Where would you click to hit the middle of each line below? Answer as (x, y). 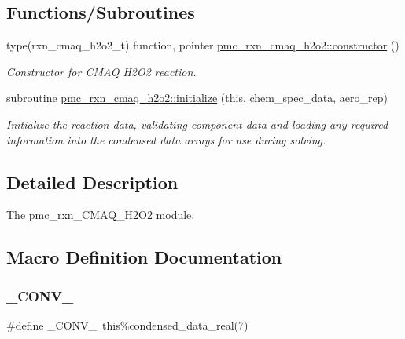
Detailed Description (92, 182)
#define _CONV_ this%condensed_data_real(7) (127, 324)
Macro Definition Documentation (144, 257)
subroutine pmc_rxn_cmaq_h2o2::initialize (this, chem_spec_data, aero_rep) (197, 98)
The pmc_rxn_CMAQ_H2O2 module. (101, 215)
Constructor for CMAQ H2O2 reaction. (101, 71)
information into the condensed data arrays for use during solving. (166, 139)
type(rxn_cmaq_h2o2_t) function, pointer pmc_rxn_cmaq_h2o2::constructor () (203, 45)
